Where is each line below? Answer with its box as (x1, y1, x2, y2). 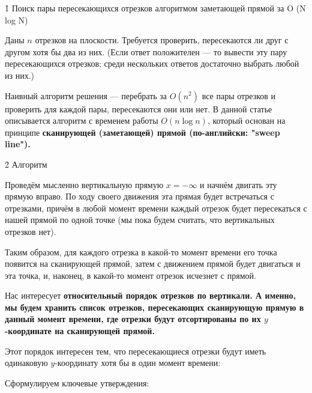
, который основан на (207, 114, 286, 127)
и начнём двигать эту (200, 178, 277, 190)
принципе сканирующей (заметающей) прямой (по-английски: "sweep (5, 126, 280, 138)
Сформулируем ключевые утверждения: (5, 376, 149, 389)
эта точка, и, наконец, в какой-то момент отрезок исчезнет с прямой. (5, 269, 256, 281)
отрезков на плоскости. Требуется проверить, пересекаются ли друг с (35, 34, 289, 46)
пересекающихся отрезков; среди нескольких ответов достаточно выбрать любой (5, 57, 299, 70)
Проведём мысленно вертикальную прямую (5, 178, 164, 190)
